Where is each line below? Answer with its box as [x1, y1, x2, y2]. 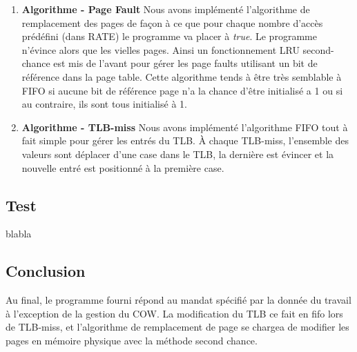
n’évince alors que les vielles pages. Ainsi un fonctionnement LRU [21, 42, 300, 57]
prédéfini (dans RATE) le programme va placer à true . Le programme [21, 29, 317, 43]
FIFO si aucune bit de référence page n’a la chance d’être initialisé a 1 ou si [21, 83, 343, 97]
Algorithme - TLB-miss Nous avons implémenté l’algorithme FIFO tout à [21, 119, 348, 134]
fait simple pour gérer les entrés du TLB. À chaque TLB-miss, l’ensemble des [21, 133, 349, 148]
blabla [6, 226, 32, 241]
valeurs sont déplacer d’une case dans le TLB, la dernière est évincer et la [21, 146, 334, 161]
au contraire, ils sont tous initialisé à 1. [21, 97, 187, 111]
